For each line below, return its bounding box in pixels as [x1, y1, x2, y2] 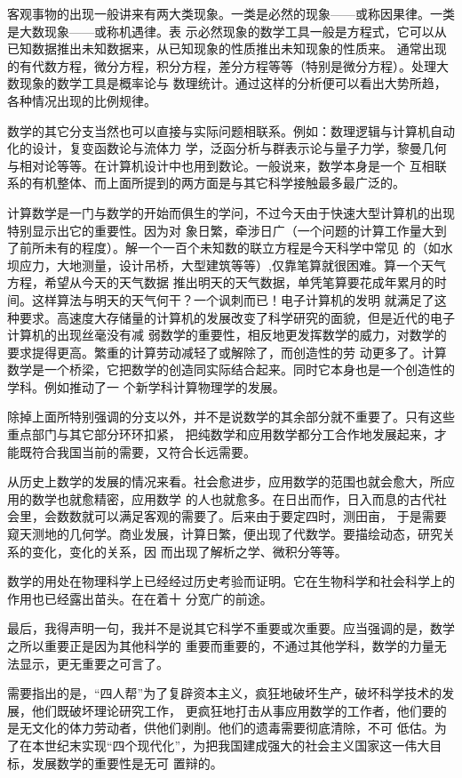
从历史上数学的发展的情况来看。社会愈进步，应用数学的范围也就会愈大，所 [7, 472, 442, 491]
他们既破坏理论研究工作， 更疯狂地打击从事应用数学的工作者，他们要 [31, 701, 434, 719]
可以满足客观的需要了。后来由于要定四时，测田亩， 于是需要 [93, 507, 447, 525]
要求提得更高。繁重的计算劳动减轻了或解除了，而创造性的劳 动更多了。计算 [7, 342, 447, 361]
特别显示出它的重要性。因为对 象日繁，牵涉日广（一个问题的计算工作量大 [7, 221, 434, 239]
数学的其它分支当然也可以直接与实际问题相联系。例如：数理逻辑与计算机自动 [7, 121, 455, 140]
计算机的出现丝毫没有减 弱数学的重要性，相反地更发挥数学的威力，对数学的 [7, 325, 447, 344]
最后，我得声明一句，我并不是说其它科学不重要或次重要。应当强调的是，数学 [7, 619, 455, 638]
